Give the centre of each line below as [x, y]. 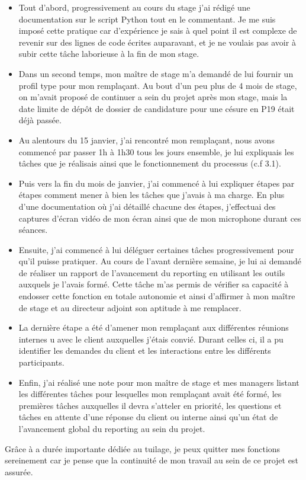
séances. [33, 230]
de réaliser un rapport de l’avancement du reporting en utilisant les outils [152, 272]
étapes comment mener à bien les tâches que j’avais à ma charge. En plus [152, 195]
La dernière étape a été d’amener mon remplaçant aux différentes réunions [154, 327]
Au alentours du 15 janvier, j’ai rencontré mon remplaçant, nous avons [146, 140]
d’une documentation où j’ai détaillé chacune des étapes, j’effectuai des [147, 206]
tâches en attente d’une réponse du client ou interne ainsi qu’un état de [148, 417]
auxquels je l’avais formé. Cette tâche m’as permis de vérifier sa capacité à [154, 284]
